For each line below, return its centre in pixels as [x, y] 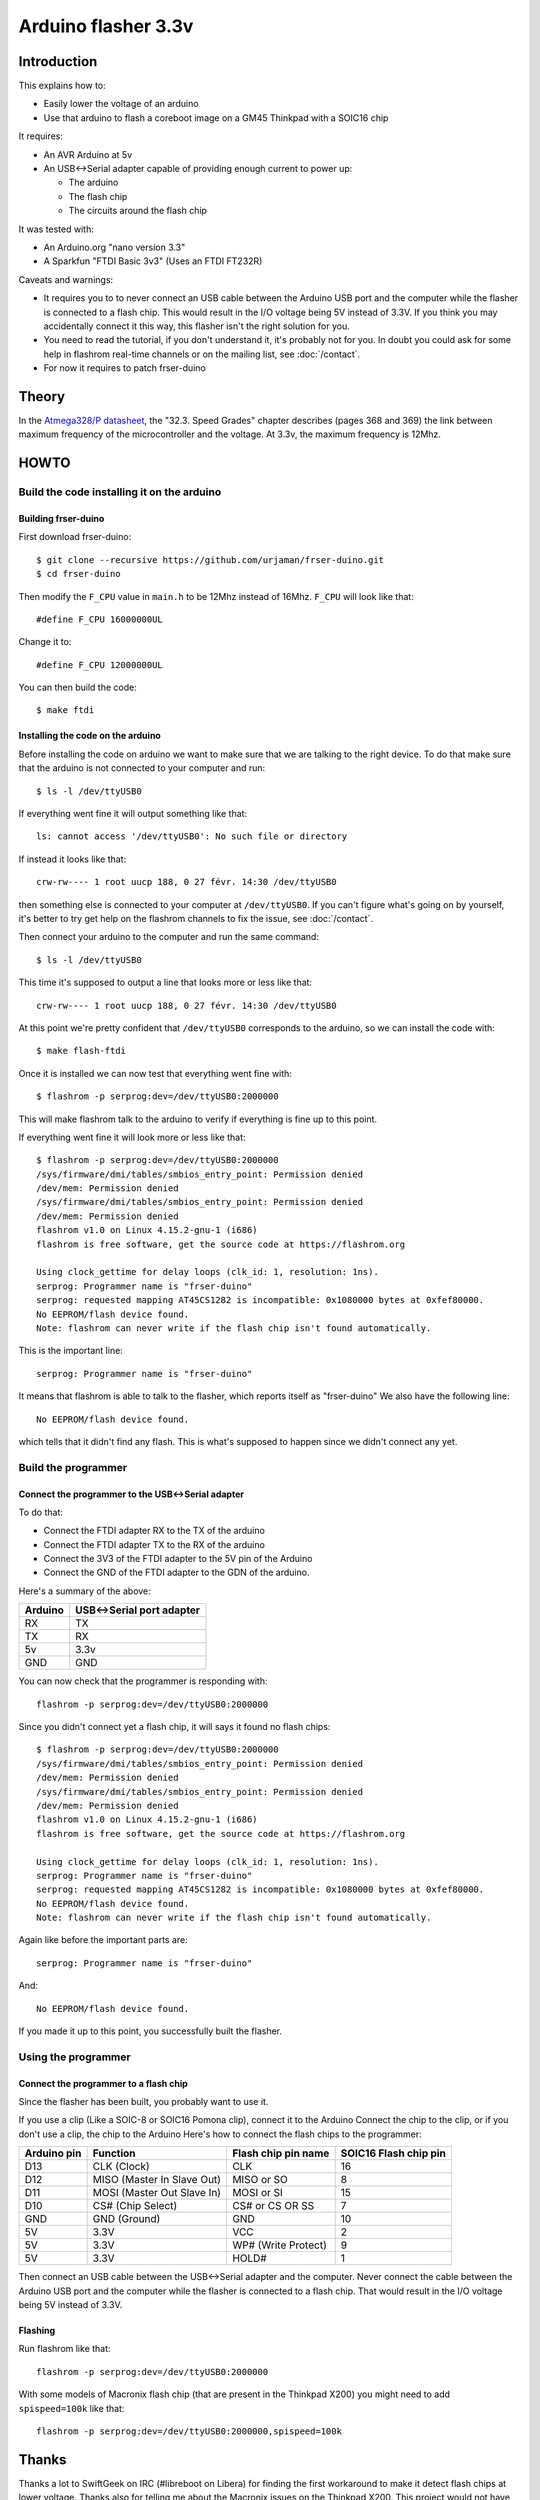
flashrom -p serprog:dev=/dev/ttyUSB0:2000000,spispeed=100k [189, 2431]
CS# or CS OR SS [273, 2206]
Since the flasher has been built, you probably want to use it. [143, 2101]
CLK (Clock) [121, 2167]
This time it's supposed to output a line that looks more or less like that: [165, 982]
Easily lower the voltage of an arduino [121, 104]
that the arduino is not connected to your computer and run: [142, 768]
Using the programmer [74, 2057]
